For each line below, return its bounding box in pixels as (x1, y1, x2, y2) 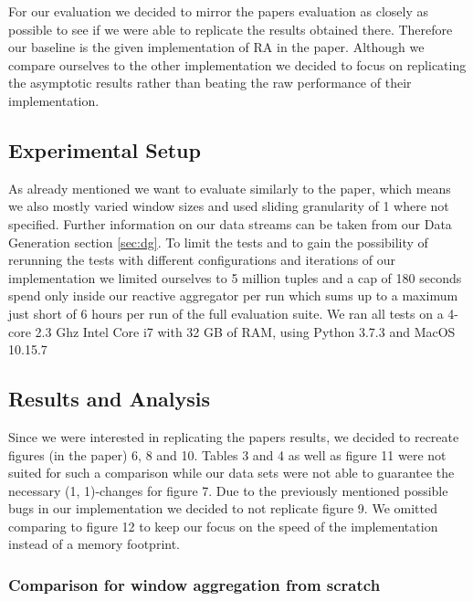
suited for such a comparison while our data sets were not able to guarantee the (8, 463, 455, 482)
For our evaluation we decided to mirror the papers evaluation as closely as (8, 2, 428, 20)
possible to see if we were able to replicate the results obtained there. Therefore (8, 19, 453, 38)
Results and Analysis (8, 385, 211, 413)
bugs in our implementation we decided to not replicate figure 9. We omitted (8, 499, 437, 518)
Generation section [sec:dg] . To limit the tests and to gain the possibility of (8, 232, 428, 251)
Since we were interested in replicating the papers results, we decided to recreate (8, 427, 459, 446)
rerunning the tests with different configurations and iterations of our (8, 250, 396, 269)
